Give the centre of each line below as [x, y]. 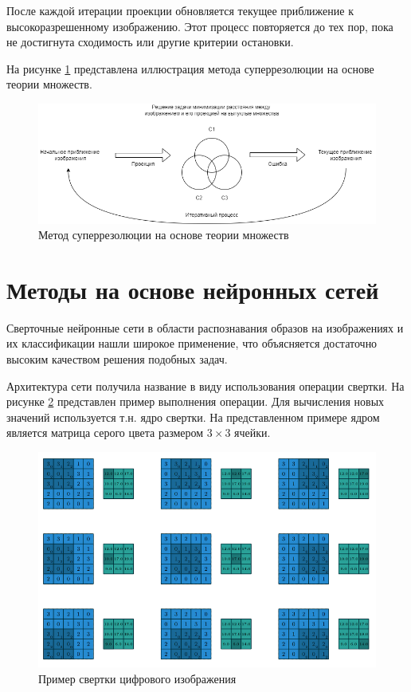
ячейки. [252, 432]
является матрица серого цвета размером [105, 432]
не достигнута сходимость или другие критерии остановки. [150, 42]
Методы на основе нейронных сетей [193, 289]
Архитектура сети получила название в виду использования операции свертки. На [205, 385]
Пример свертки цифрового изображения [137, 678]
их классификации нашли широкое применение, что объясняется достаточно [192, 343]
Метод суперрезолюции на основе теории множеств [164, 235]
